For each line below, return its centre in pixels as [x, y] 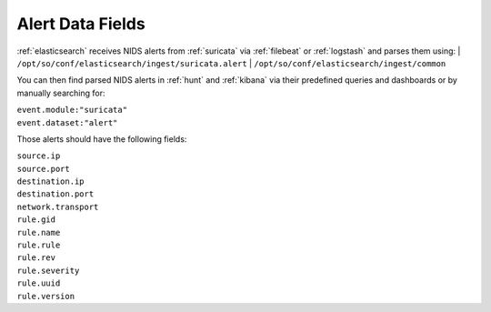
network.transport [58, 206]
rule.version [46, 296]
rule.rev [36, 258]
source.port [43, 169]
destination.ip [51, 181]
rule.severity [48, 270]
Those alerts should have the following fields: [102, 139]
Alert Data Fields [81, 24]
